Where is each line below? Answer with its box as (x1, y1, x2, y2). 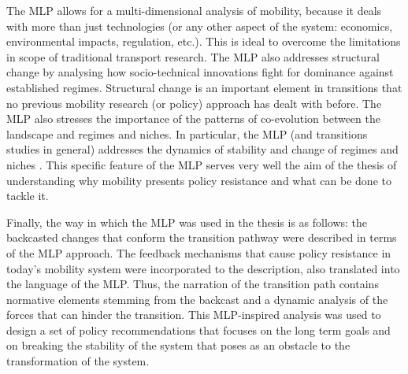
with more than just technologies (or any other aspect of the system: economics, (6, 17, 393, 34)
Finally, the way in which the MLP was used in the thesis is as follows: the (6, 213, 368, 230)
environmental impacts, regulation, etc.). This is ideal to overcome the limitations (6, 33, 401, 50)
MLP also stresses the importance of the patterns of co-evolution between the (6, 110, 380, 127)
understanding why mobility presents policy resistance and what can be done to (6, 172, 391, 188)
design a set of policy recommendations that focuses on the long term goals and (6, 321, 391, 338)
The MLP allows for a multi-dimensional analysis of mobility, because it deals (6, 2, 382, 18)
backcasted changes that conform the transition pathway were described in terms (6, 229, 397, 246)
